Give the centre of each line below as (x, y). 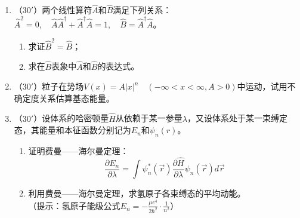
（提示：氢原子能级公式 (74, 205)
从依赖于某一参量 (149, 118)
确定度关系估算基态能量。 (64, 98)
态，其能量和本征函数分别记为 (72, 130)
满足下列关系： (142, 10)
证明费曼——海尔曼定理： (78, 151)
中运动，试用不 (266, 86)
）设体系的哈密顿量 (71, 118)
